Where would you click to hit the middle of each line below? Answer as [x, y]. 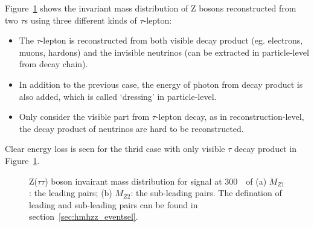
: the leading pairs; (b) [71, 193]
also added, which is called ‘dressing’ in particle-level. [118, 96]
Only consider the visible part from [84, 117]
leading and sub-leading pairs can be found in [114, 204]
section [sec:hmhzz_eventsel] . [84, 216]
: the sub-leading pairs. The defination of [206, 193]
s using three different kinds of [81, 20]
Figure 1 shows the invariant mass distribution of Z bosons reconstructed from [151, 8]
